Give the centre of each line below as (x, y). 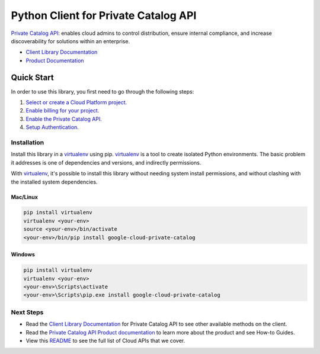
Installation (28, 142)
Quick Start (32, 77)
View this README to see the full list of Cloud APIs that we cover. (105, 340)
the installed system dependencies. (54, 182)
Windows (23, 255)
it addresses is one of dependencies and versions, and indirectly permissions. (106, 162)
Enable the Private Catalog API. (64, 119)
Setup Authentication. (52, 127)
